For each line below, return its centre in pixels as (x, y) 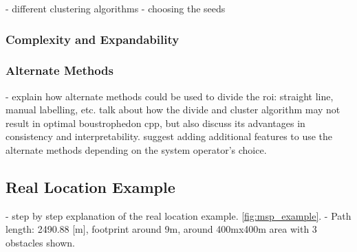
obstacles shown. (40, 243)
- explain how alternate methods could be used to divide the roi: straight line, (170, 96)
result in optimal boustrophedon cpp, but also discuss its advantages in (155, 123)
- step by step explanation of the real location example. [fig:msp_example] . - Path (178, 215)
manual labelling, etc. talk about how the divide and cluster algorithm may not (173, 110)
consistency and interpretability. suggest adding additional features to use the (169, 136)
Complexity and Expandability (93, 39)
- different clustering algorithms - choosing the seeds (116, 8)
